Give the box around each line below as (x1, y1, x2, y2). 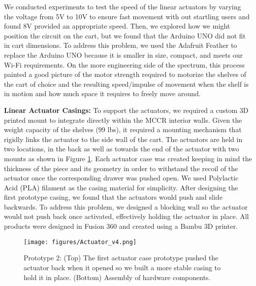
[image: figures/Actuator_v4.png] (24, 238, 137, 246)
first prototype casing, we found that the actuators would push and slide (4, 192, 223, 202)
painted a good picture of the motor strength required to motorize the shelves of (4, 69, 247, 79)
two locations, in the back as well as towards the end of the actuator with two (4, 143, 239, 154)
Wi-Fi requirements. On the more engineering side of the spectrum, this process (4, 59, 245, 70)
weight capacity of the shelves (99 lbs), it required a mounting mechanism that (4, 124, 242, 135)
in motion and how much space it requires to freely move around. (4, 88, 201, 99)
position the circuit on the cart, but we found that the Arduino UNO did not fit (4, 30, 246, 40)
